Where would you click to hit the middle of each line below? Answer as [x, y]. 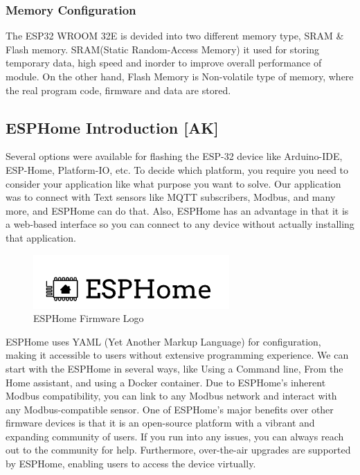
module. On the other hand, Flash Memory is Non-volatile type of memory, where [180, 76]
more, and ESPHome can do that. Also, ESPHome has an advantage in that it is [177, 210]
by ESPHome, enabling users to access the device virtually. [131, 464]
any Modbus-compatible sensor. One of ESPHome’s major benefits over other [170, 409]
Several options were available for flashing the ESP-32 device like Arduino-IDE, [174, 156]
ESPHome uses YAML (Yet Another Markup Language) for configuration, [163, 341]
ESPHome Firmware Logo [89, 318]
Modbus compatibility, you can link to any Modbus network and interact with [171, 396]
